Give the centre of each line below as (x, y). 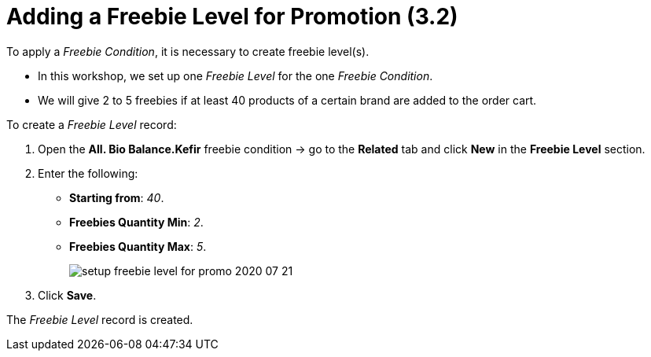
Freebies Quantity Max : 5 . (138, 246)
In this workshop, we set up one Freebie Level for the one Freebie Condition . (235, 75)
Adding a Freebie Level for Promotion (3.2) (232, 17)
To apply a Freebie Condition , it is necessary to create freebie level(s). (188, 51)
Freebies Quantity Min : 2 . (136, 222)
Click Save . (67, 295)
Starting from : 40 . (117, 197)
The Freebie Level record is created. (100, 319)
